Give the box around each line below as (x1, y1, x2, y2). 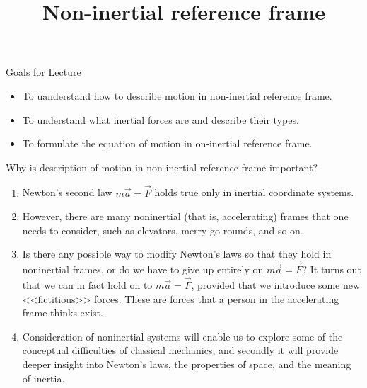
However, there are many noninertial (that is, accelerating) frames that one (22, 209, 349, 224)
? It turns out (302, 262, 361, 277)
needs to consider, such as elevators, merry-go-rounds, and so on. (22, 222, 303, 237)
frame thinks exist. (22, 305, 103, 320)
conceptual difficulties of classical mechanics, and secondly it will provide (22, 343, 339, 358)
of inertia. (22, 370, 65, 385)
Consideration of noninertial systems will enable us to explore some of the (22, 329, 343, 343)
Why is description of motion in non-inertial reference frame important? (6, 159, 318, 174)
